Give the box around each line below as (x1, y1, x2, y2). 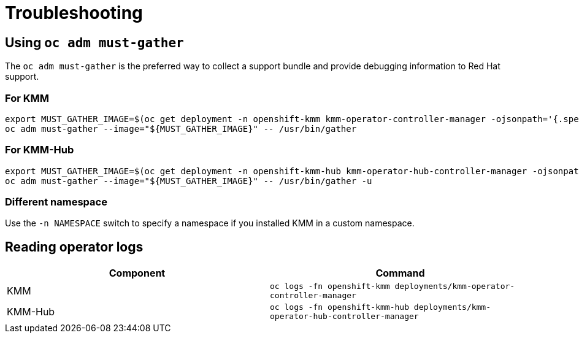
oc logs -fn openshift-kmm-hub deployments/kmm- (270, 302, 491, 312)
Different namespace (5, 196, 107, 209)
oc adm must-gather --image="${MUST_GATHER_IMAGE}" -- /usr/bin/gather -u (5, 175, 372, 186)
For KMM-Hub (5, 144, 74, 156)
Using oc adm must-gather (5, 34, 184, 50)
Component (109, 267, 166, 280)
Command (375, 267, 425, 280)
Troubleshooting (5, 2, 143, 23)
